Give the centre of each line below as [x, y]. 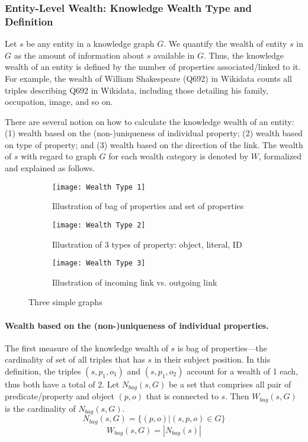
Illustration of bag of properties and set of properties [148, 206]
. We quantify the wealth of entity [225, 44]
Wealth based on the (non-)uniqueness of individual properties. [137, 325]
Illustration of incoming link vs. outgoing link [135, 282]
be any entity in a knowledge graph [90, 44]
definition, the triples [43, 371]
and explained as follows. [50, 168]
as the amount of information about [79, 55]
